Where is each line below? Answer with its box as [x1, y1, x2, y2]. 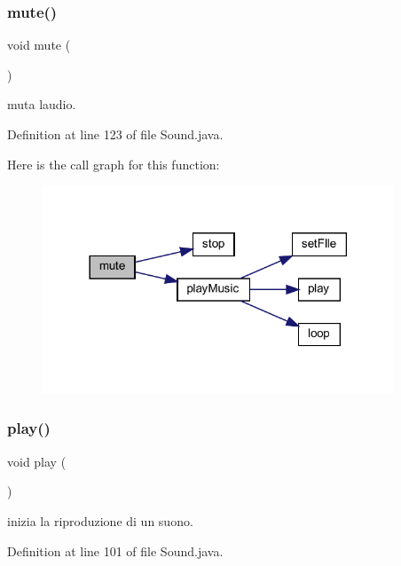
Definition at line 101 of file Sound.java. [7, 541, 224, 560]
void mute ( [7, 35, 71, 54]
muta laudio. [7, 95, 76, 114]
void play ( [7, 452, 67, 470]
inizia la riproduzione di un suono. [7, 511, 193, 530]
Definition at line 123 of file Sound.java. [7, 125, 224, 143]
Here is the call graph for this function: [7, 154, 220, 173]
